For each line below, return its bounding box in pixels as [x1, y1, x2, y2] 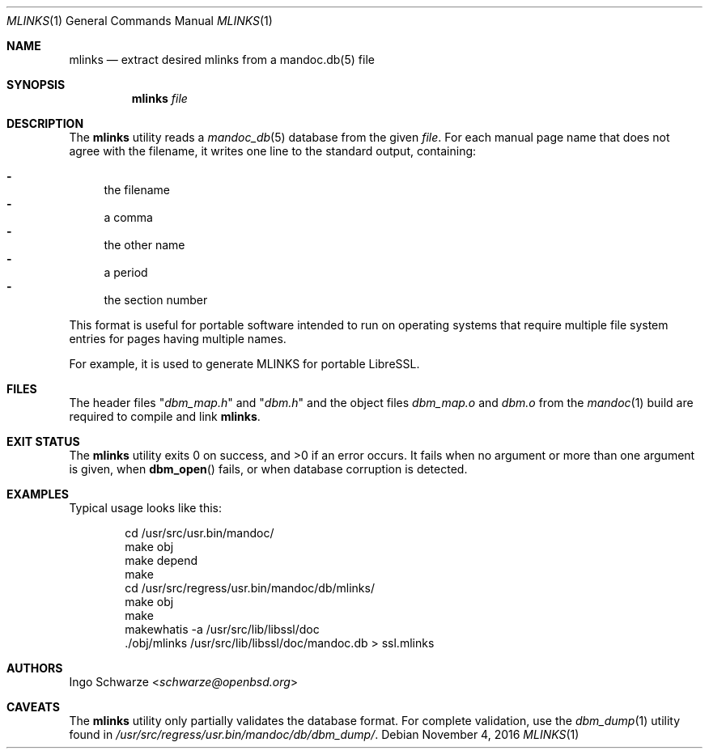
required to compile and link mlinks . [69, 409, 261, 423]
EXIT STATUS [6, 435, 80, 448]
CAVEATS [6, 700, 60, 714]
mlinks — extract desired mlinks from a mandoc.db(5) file [69, 53, 375, 66]
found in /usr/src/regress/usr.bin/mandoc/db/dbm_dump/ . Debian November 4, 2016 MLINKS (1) [69, 727, 580, 741]
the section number [104, 293, 208, 307]
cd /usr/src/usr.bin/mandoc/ [125, 526, 274, 540]
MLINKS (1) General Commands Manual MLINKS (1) [6, 14, 273, 28]
